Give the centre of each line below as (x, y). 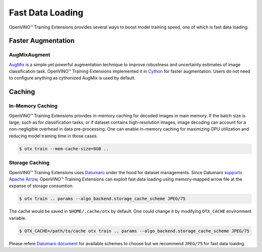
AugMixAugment (30, 55)
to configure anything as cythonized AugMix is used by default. (72, 78)
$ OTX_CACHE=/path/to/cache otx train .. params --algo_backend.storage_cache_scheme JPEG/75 (134, 231)
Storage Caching (29, 163)
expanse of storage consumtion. (41, 186)
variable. (18, 218)
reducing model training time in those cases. (53, 136)
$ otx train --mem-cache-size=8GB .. (64, 148)
